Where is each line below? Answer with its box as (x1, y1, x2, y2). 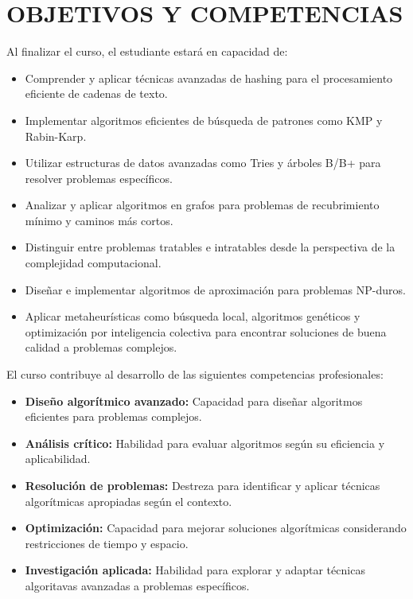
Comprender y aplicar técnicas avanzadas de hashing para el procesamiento (25, 69, 393, 86)
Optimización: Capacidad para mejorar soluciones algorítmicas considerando (25, 519, 407, 536)
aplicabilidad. (25, 450, 91, 467)
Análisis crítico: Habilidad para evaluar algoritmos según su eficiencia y (25, 434, 385, 451)
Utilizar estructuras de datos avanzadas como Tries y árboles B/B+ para (25, 154, 381, 171)
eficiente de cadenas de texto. (25, 85, 168, 102)
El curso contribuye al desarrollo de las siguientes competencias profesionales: (6, 366, 384, 383)
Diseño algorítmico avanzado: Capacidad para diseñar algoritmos (25, 392, 363, 409)
